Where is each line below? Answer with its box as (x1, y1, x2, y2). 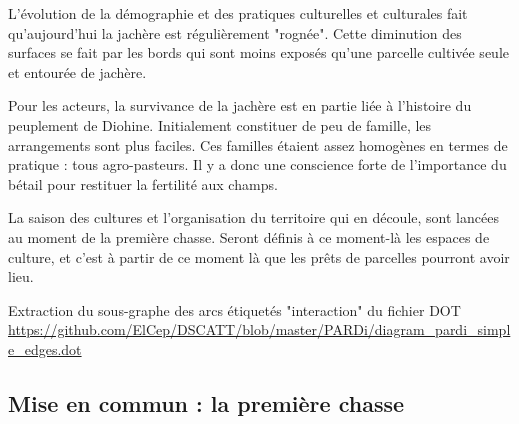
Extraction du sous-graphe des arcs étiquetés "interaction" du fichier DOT (8, 299, 461, 320)
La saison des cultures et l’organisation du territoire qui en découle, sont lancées (8, 207, 499, 228)
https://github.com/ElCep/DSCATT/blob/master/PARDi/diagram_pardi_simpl (8, 319, 511, 340)
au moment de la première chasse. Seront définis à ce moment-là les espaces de (8, 226, 490, 247)
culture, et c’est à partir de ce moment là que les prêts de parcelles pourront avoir (8, 246, 510, 267)
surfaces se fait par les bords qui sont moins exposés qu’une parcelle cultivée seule (8, 42, 509, 63)
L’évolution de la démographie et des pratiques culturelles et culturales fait (8, 3, 468, 23)
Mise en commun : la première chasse (8, 387, 405, 418)
